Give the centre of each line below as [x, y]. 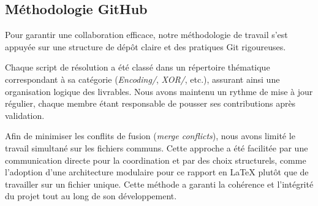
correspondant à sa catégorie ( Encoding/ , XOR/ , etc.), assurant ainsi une [142, 79]
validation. [25, 115]
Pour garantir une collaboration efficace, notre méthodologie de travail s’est [146, 35]
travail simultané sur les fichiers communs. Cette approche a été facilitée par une [157, 147]
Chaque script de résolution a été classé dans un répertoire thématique [138, 67]
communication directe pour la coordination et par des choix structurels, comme [156, 160]
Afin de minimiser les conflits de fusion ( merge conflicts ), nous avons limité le [150, 136]
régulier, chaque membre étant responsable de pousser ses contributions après [150, 103]
